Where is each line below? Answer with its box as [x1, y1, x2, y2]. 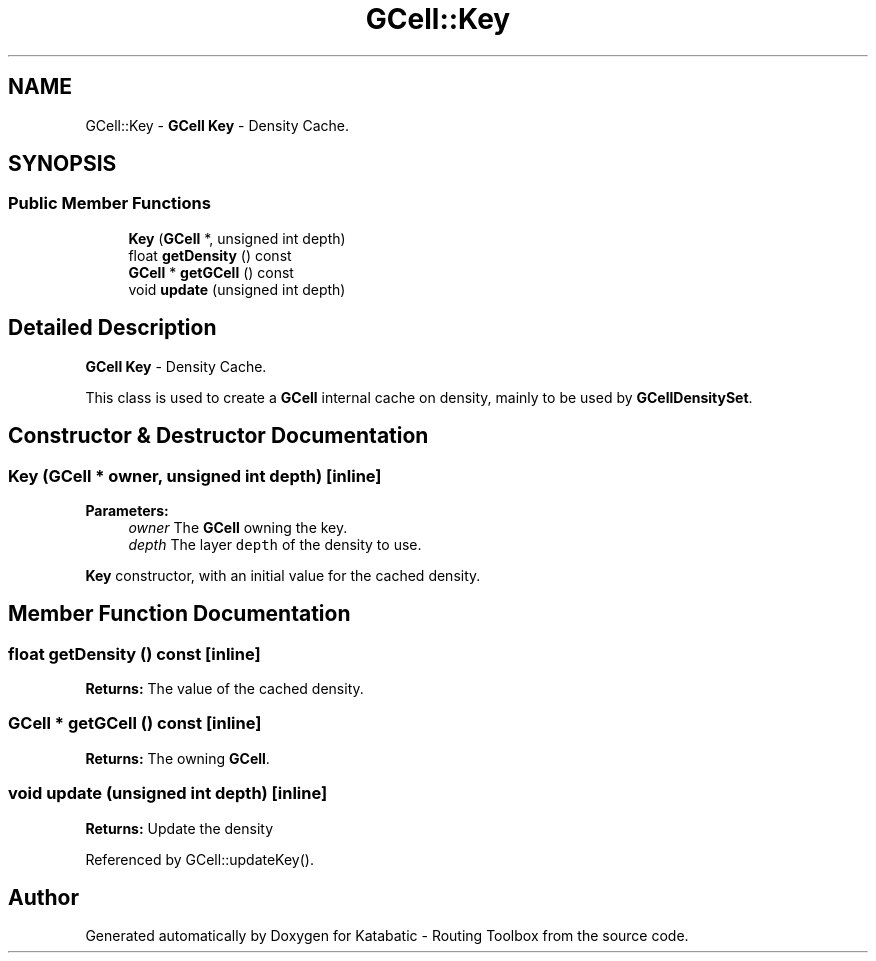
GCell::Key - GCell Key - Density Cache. [85, 116, 349, 134]
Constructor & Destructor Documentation [8, 423, 429, 449]
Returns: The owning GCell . [85, 749, 270, 767]
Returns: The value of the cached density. [85, 680, 364, 698]
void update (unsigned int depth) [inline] [8, 783, 328, 804]
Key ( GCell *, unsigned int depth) [128, 229, 346, 247]
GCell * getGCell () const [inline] [8, 713, 262, 734]
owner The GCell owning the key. [128, 518, 348, 536]
